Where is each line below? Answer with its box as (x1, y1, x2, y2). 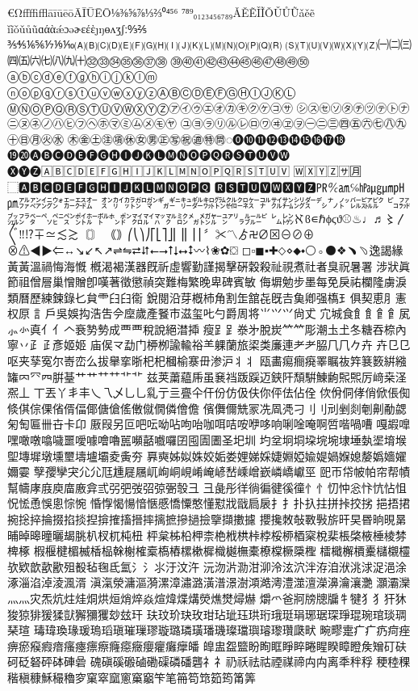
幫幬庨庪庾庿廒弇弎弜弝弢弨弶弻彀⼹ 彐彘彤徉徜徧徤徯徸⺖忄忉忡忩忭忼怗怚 (7, 478, 407, 495)
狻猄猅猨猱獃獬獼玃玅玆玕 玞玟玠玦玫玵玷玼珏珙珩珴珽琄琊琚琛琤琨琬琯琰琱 (7, 605, 407, 622)
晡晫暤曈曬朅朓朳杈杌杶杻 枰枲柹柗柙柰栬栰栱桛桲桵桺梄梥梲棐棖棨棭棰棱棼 (7, 526, 407, 543)
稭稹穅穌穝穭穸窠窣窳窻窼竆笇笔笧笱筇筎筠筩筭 (7, 668, 256, 685)
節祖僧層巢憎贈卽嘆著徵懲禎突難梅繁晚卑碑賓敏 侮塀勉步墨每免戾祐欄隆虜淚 (7, 273, 407, 290)
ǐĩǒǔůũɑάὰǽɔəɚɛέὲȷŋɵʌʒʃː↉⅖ (7, 19, 148, 36)
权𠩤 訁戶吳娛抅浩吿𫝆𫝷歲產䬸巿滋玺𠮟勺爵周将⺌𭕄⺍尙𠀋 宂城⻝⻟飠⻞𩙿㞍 (7, 305, 411, 322)
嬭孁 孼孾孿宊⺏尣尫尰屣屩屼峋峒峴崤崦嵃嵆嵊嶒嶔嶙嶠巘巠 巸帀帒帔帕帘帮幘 (7, 463, 411, 480)
